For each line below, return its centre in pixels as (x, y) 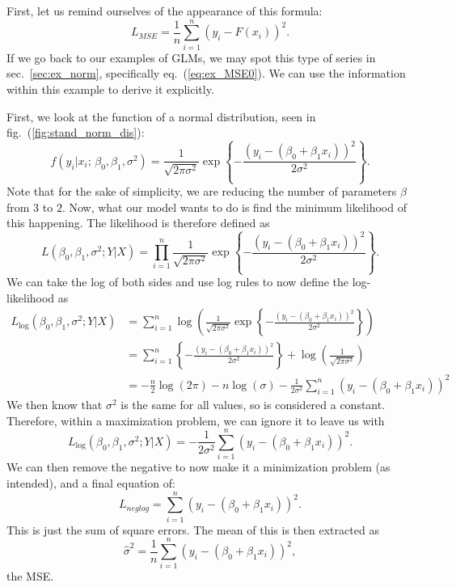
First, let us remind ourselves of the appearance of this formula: (165, 11)
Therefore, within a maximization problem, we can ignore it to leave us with (196, 420)
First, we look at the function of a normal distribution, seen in (161, 116)
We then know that (55, 404)
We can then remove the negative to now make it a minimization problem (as (198, 467)
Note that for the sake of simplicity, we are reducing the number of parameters (202, 191)
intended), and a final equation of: (91, 482)
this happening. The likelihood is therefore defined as (138, 223)
